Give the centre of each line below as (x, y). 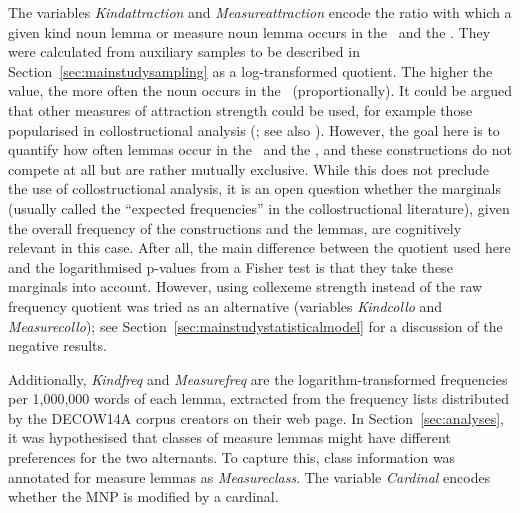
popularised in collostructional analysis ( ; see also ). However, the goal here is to (254, 129)
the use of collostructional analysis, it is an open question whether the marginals (254, 188)
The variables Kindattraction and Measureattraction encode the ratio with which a (260, 12)
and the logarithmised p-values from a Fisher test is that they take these (230, 266)
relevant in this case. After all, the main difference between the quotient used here (259, 247)
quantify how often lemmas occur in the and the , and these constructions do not (260, 149)
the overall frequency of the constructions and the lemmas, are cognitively (235, 227)
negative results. (57, 345)
